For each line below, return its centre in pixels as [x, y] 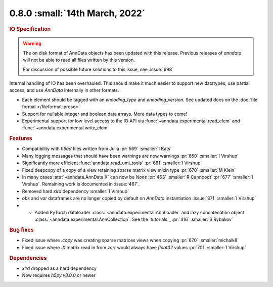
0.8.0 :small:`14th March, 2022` [77, 13]
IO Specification [30, 29]
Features [21, 138]
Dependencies [28, 258]
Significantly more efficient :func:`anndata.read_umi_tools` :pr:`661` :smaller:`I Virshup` [112, 163]
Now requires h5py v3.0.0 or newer [59, 275]
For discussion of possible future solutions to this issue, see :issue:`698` [98, 69]
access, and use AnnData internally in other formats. [64, 90]
